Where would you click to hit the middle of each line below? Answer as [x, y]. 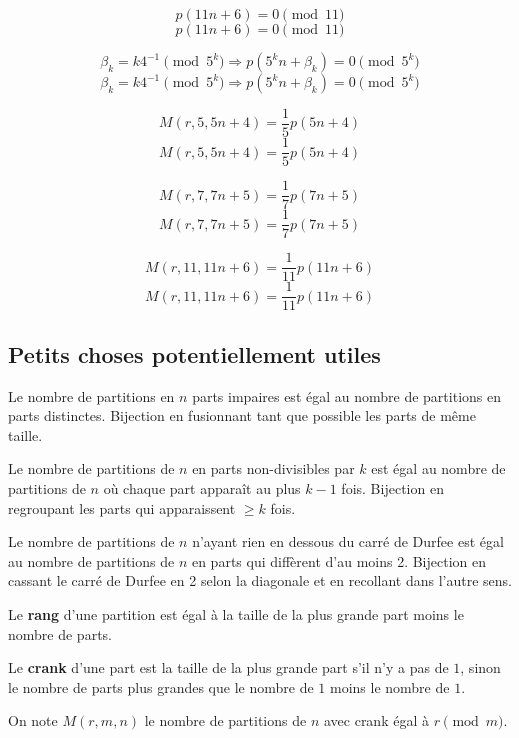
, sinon [480, 667]
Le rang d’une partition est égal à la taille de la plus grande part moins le [236, 613]
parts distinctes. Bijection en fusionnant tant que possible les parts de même [242, 415]
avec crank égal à [376, 720]
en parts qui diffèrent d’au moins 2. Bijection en [338, 560]
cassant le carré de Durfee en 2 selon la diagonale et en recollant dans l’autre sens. [260, 580]
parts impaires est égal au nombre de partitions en [346, 395]
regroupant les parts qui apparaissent [122, 507]
